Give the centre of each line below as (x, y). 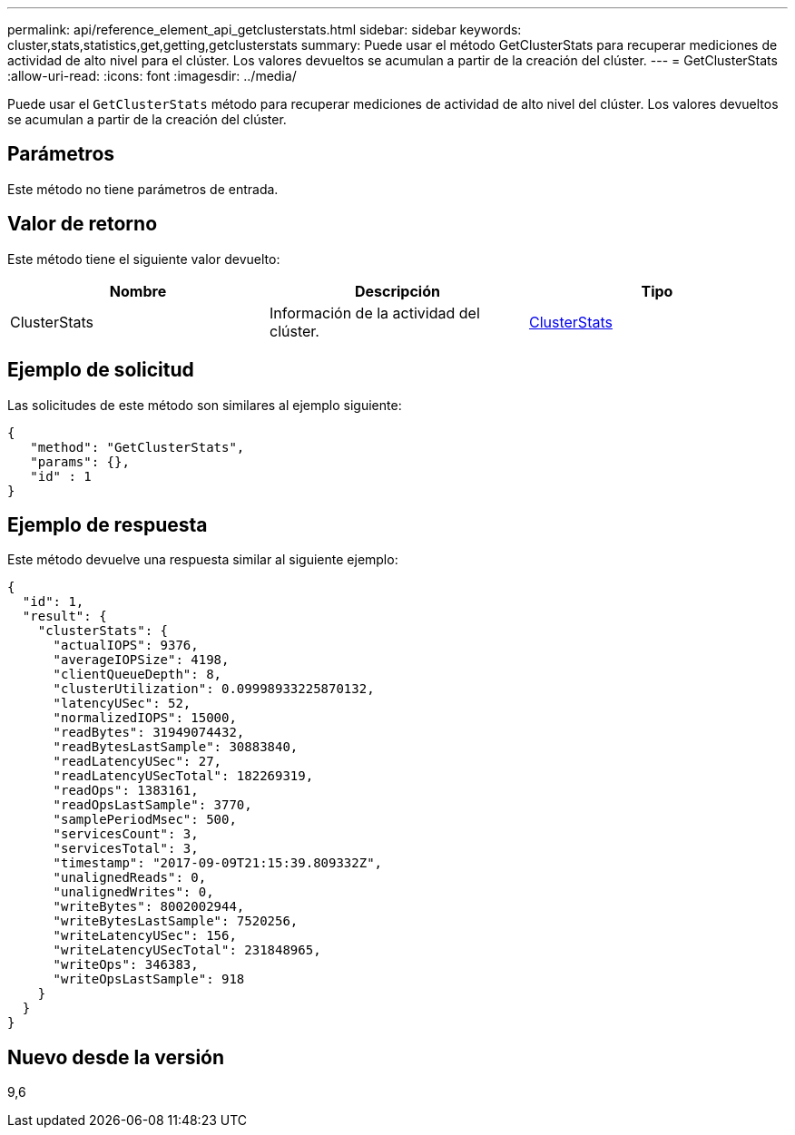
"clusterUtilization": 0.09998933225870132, (214, 689)
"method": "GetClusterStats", (137, 447)
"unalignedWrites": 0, (133, 892)
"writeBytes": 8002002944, (149, 907)
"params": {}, (80, 461)
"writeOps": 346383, (126, 965)
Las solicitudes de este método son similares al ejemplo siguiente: (205, 405)
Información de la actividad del (374, 313)
